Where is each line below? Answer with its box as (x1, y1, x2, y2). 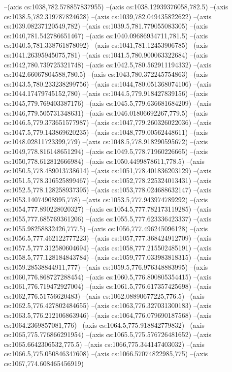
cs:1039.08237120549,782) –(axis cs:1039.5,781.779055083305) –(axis (4, 21, 208, 31)
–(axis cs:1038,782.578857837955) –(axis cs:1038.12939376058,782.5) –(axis (4, 1, 228, 11)
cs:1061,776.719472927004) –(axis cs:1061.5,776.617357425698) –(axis (4, 281, 212, 291)
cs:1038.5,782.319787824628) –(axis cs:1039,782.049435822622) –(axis (4, 11, 212, 21)
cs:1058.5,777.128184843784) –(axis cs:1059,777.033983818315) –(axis (4, 252, 212, 262)
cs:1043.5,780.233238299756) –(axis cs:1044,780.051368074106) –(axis (4, 78, 212, 89)
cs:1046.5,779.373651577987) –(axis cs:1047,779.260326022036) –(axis (4, 117, 212, 127)
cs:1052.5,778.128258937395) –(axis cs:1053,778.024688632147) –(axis (4, 185, 212, 195)
